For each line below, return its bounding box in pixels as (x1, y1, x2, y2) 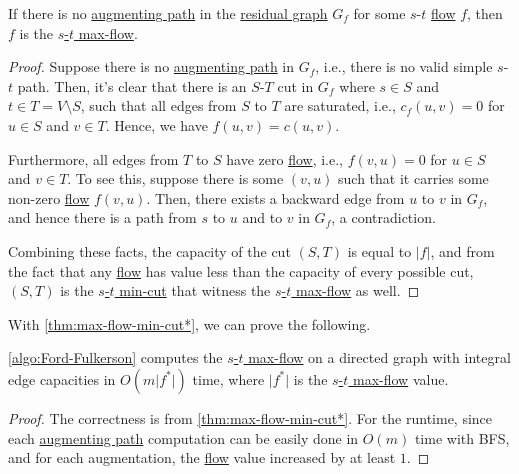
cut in (277, 75, 314, 96)
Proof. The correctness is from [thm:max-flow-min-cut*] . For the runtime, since (8, 407, 493, 428)
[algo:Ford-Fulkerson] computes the (8, 347, 223, 368)
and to (242, 207, 283, 228)
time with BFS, (414, 427, 510, 448)
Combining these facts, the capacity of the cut (8, 240, 291, 261)
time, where (192, 368, 265, 389)
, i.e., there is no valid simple (315, 56, 493, 77)
